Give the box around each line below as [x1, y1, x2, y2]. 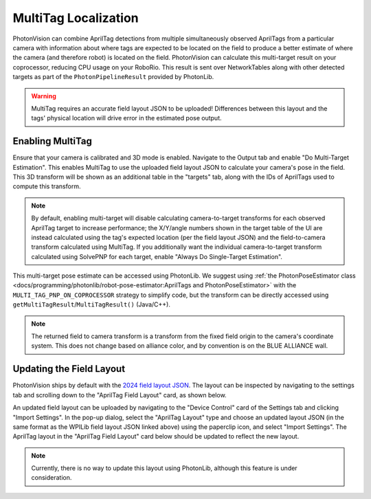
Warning [31, 91, 56, 100]
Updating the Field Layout [12, 363, 126, 375]
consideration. [31, 474, 72, 482]
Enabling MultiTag [12, 135, 92, 147]
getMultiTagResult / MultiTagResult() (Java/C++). [12, 300, 171, 309]
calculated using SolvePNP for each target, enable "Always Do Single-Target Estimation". [31, 252, 283, 260]
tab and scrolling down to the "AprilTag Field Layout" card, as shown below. [12, 390, 227, 399]
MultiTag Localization [12, 10, 139, 25]
